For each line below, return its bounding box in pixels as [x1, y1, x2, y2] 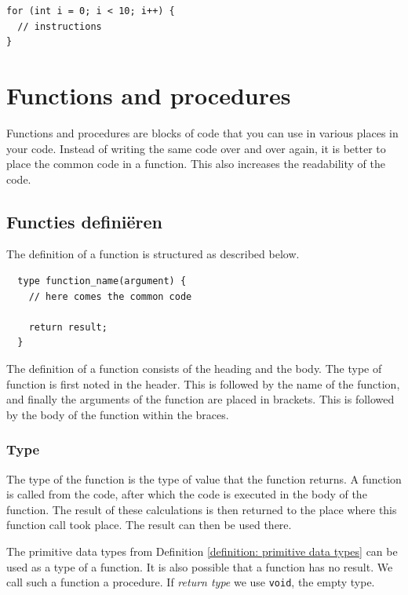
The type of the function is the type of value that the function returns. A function [6, 470, 402, 487]
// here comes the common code [28, 290, 192, 302]
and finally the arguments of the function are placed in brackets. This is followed [6, 391, 395, 407]
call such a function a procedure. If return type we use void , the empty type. [6, 574, 375, 590]
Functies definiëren [6, 209, 163, 233]
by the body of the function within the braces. [6, 406, 229, 422]
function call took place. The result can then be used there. [6, 517, 292, 533]
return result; [28, 321, 107, 333]
